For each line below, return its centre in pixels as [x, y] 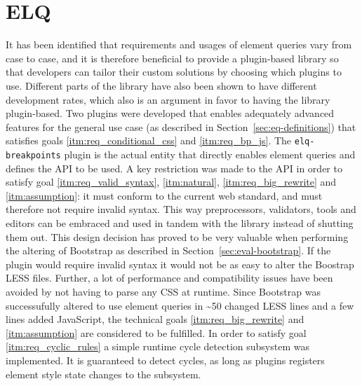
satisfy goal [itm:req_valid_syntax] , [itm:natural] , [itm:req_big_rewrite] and [171, 182]
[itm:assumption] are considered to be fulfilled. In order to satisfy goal [156, 332]
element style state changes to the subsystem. [103, 374]
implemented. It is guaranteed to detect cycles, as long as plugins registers [165, 360]
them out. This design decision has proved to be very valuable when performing [177, 236]
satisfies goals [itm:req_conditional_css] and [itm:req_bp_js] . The [149, 140]
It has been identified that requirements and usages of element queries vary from [179, 44]
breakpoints [33, 155]
